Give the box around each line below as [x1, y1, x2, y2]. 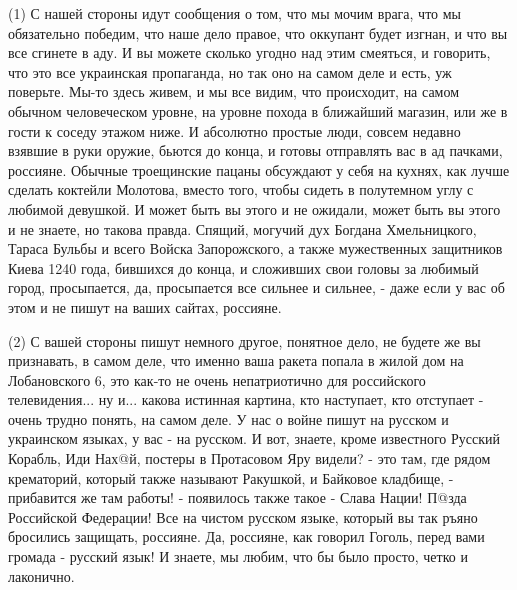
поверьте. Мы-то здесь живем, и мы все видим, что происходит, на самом [8, 81, 460, 102]
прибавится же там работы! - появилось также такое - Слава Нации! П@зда [8, 487, 467, 508]
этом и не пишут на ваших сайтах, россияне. [8, 296, 282, 317]
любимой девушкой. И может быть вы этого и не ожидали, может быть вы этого [8, 198, 501, 219]
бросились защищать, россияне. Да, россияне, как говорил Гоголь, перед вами [8, 526, 485, 547]
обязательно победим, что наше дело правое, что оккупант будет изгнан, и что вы [8, 22, 508, 43]
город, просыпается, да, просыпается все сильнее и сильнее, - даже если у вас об [8, 277, 505, 298]
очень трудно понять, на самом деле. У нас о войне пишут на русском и [8, 408, 449, 429]
